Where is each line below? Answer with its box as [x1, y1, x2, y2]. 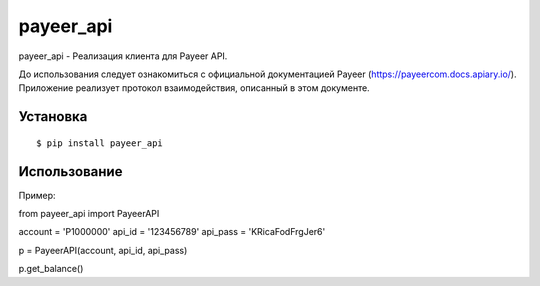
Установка [18, 108, 88, 125]
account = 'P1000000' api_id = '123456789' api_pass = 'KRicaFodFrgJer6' [18, 226, 326, 238]
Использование [18, 163, 123, 180]
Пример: [18, 189, 56, 201]
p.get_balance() [18, 263, 84, 275]
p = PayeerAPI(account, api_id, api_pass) [18, 244, 188, 256]
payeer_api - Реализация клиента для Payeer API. [18, 50, 228, 62]
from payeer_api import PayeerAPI [18, 208, 160, 220]
